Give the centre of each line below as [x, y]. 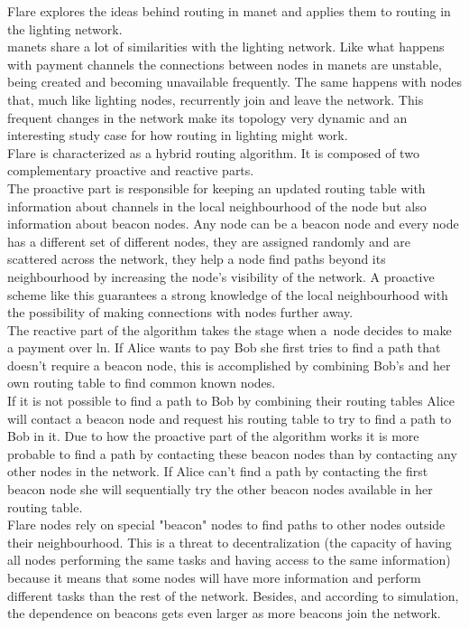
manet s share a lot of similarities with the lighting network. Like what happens [226, 47]
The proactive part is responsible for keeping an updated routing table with [216, 187]
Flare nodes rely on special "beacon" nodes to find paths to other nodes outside [226, 525]
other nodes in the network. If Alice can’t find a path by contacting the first [218, 471]
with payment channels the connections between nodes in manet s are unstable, [225, 64]
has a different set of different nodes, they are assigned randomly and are [209, 241]
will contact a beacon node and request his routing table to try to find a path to [230, 418]
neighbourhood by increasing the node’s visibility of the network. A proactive [221, 276]
